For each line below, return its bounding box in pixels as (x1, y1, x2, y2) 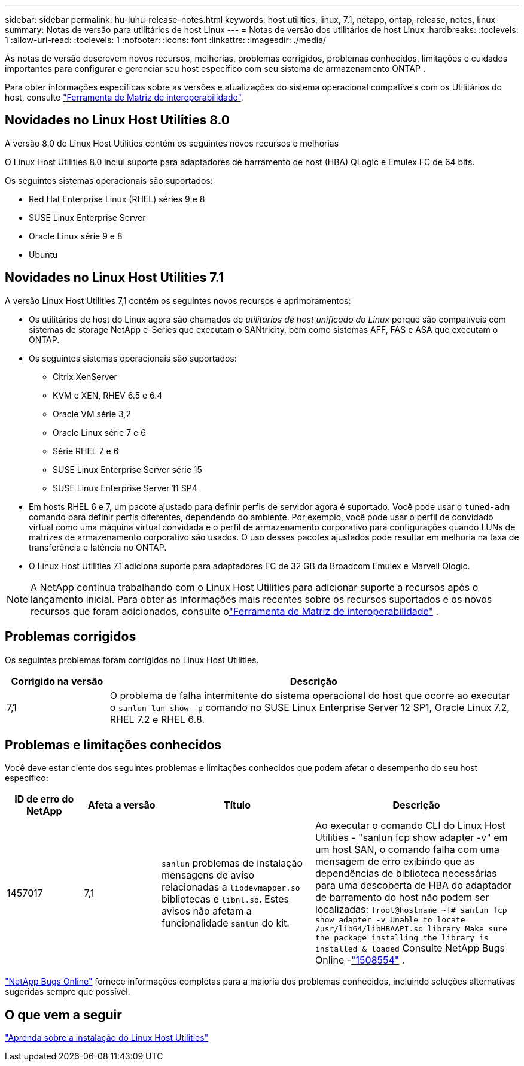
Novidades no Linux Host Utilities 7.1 (5, 270, 224, 286)
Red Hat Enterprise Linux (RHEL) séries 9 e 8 (29, 193, 205, 204)
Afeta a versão (87, 799, 156, 812)
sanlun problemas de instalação (162, 857, 303, 869)
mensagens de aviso (162, 868, 255, 881)
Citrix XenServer (53, 371, 117, 382)
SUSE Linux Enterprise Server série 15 (53, 464, 202, 475)
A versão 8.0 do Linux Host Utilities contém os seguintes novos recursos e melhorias (5, 138, 339, 148)
